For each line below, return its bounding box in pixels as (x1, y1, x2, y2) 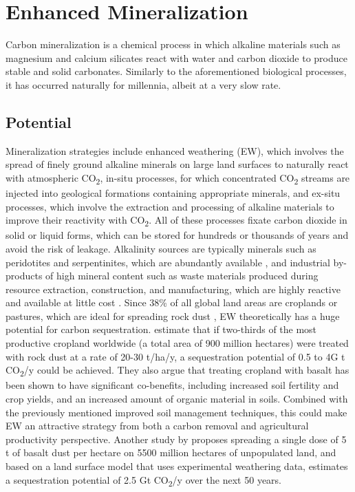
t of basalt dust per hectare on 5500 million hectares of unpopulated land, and (6, 445, 336, 460)
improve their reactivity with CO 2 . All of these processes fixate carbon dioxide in (6, 213, 347, 228)
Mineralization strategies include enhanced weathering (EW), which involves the (6, 143, 344, 158)
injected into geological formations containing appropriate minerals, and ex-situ (6, 186, 341, 200)
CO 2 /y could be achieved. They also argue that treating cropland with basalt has (6, 363, 349, 379)
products (6, 268, 43, 283)
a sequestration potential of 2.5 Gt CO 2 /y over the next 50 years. (6, 472, 282, 489)
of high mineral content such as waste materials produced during (45, 268, 319, 283)
